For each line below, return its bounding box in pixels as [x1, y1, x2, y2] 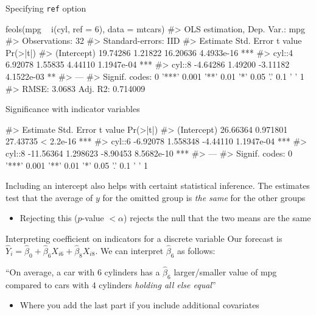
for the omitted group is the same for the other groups [102, 191, 306, 204]
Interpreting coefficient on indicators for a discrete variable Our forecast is [5, 232, 283, 244]
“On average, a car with [5, 265, 95, 278]
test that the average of [5, 191, 93, 204]
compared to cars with [5, 278, 90, 291]
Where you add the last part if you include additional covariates [19, 299, 259, 311]
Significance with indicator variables [5, 102, 140, 115]
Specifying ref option [5, 2, 86, 14]
